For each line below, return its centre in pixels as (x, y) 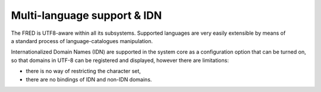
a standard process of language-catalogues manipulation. (82, 41)
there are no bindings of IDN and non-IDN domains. (89, 79)
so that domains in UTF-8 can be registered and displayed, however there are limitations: (120, 60)
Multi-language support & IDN (86, 15)
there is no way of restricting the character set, (83, 71)
